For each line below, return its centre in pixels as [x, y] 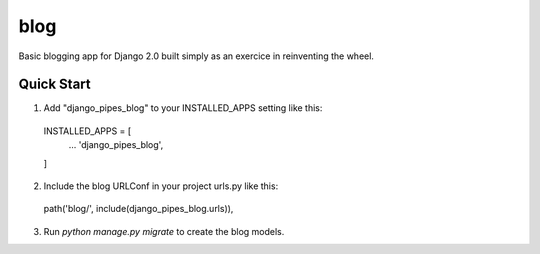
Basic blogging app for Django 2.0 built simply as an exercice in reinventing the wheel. [196, 56]
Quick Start [54, 84]
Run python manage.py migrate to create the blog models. [164, 231]
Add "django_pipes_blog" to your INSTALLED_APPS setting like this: [183, 108]
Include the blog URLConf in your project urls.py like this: [161, 186]
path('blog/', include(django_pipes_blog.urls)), [138, 209]
